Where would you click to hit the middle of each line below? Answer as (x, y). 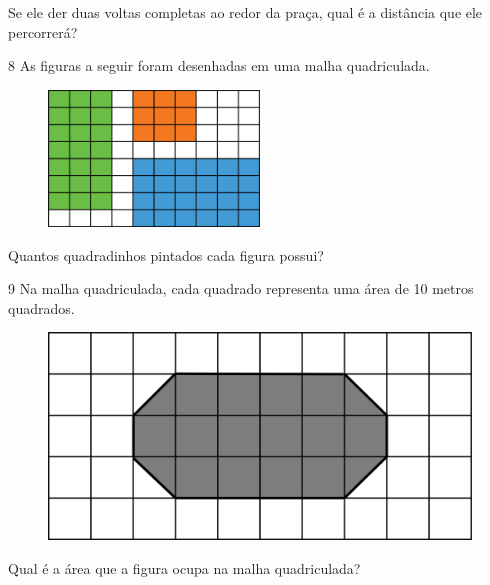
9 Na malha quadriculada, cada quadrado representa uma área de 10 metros (241, 288)
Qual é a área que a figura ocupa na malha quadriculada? (184, 567)
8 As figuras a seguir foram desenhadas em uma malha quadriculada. (219, 65)
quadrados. (41, 307)
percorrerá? (43, 31)
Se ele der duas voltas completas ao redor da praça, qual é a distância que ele (245, 12)
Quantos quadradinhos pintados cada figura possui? (166, 254)
